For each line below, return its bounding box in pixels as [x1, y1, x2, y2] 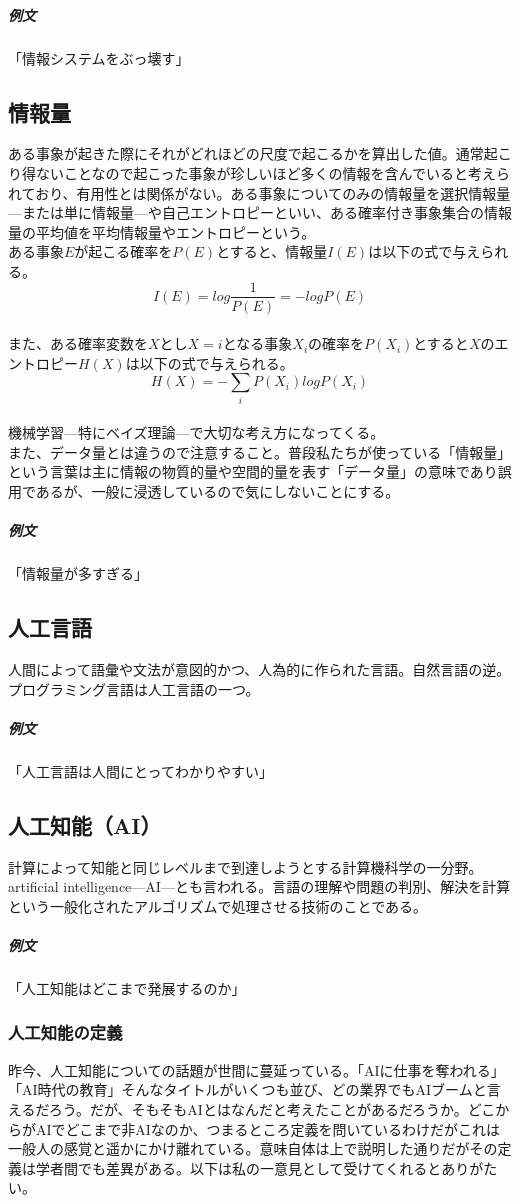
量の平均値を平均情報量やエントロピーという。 [8, 221, 316, 242]
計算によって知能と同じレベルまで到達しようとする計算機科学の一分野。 [8, 856, 483, 877]
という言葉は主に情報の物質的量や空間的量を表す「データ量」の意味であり [8, 461, 498, 482]
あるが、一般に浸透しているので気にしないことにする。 [35, 481, 400, 502]
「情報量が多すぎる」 [8, 563, 148, 584]
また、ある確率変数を [8, 333, 148, 354]
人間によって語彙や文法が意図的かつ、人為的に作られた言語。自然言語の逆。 [8, 659, 511, 680]
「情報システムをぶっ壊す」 [8, 47, 190, 68]
